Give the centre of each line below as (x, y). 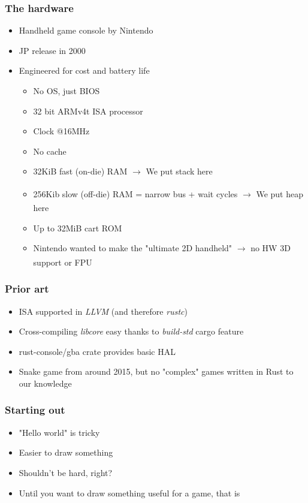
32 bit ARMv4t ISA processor (88, 111)
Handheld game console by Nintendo (86, 30)
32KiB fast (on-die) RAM (80, 171)
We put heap (280, 193)
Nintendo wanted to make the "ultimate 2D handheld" (133, 248)
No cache (50, 151)
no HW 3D (271, 248)
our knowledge (45, 383)
